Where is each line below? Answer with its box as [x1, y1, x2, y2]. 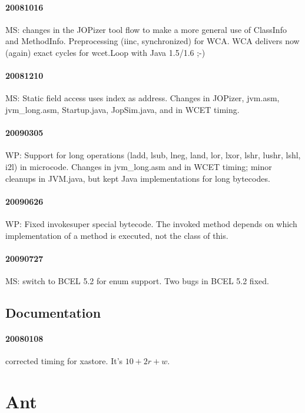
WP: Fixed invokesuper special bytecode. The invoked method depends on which [5, 217, 297, 229]
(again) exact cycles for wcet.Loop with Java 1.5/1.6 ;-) [5, 46, 205, 58]
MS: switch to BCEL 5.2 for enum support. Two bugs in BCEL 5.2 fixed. [5, 274, 269, 287]
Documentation [5, 303, 101, 321]
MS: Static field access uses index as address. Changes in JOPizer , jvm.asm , [5, 92, 280, 104]
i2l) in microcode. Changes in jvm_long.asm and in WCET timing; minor [5, 160, 272, 172]
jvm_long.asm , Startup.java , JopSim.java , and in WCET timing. [5, 103, 240, 115]
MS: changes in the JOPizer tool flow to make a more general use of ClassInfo [5, 23, 287, 35]
